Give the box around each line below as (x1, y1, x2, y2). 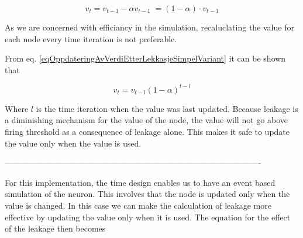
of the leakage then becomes (5, 222, 106, 234)
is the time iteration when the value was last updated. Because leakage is (36, 102, 298, 114)
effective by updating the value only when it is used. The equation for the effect (5, 210, 291, 223)
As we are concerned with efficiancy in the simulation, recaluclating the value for (5, 21, 294, 33)
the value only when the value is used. (5, 137, 142, 149)
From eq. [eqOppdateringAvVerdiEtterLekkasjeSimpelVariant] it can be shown (5, 52, 286, 64)
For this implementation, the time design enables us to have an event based (5, 176, 276, 188)
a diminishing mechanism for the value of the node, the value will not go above (5, 114, 288, 126)
